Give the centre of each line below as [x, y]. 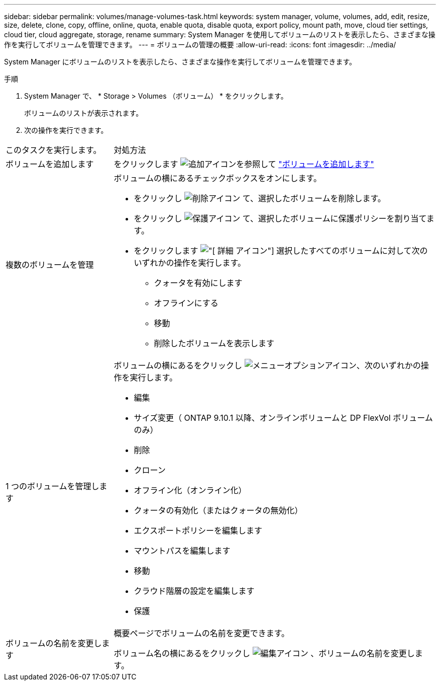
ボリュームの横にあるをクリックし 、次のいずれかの [267, 365]
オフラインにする [186, 303]
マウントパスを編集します [182, 551]
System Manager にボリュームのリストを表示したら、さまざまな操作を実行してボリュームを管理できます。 [180, 62]
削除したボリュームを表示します [214, 343]
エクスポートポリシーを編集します [198, 530]
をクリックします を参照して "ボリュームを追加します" [244, 164]
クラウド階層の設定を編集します [194, 591]
